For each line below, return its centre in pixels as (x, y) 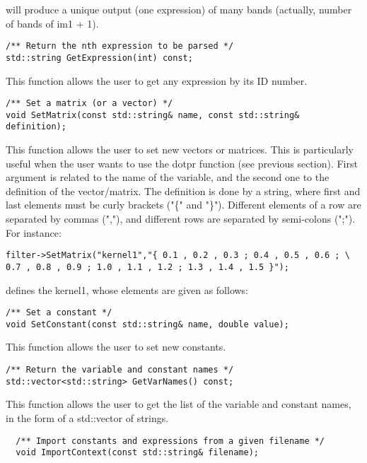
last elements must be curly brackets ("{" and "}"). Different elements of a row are (183, 205)
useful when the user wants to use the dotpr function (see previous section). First (182, 163)
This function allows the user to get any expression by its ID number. (157, 80)
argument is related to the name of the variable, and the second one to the (168, 177)
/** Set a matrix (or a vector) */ (89, 104)
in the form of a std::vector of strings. (87, 417)
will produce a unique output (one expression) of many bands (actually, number (179, 9)
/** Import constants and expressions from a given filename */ (170, 441)
